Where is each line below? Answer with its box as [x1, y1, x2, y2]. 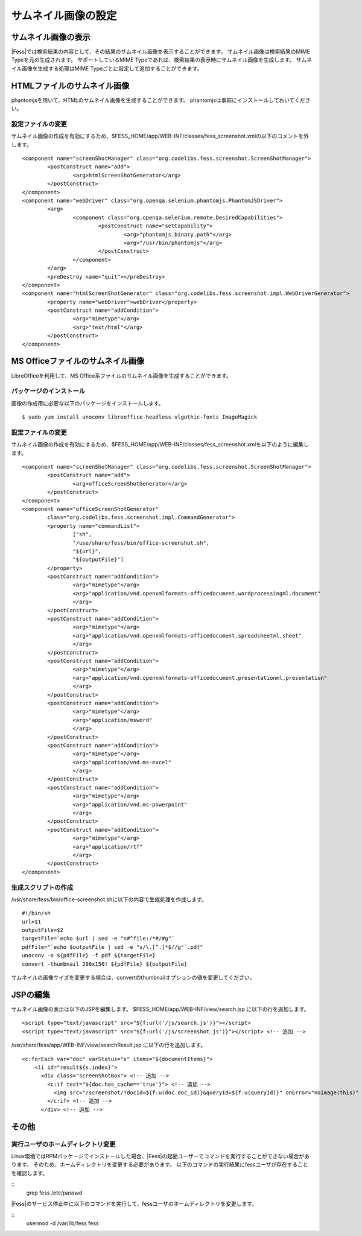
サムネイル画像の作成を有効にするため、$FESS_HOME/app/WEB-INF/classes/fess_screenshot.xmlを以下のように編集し [11, 441, 309, 448]
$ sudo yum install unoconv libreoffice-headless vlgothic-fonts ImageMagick [22, 414, 258, 420]
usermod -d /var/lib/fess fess [26, 1219, 99, 1227]
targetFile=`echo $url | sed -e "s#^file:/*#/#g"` [22, 935, 175, 942]
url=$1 [22, 918, 42, 925]
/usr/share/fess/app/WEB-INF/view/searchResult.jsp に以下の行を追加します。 [11, 1041, 206, 1049]
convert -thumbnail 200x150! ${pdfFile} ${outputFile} [22, 960, 188, 968]
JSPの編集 [11, 989, 51, 1000]
